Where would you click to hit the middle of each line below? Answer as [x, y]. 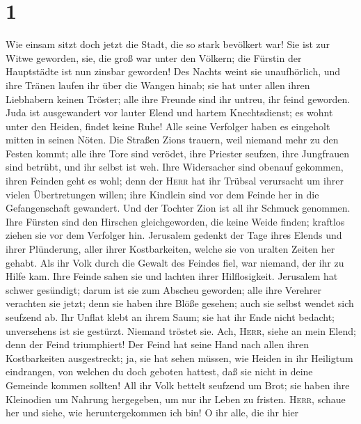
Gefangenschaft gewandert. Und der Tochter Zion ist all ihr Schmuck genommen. [178, 208]
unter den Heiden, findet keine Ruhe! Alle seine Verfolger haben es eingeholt [168, 126]
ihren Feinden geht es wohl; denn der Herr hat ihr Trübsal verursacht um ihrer [175, 181]
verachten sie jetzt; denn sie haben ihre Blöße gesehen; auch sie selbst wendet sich [180, 303]
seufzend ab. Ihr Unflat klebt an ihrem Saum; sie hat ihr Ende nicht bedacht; [170, 317]
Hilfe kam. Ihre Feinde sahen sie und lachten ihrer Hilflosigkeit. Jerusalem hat [172, 276]
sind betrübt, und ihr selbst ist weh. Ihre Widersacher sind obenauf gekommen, [175, 167]
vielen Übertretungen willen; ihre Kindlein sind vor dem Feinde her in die [162, 194]
